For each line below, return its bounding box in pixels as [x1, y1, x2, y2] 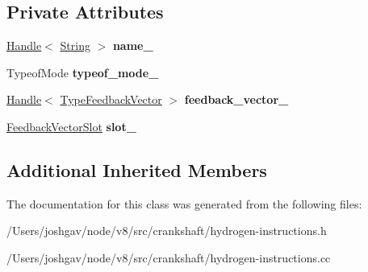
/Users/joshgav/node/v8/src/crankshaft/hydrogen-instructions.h [6, 222, 327, 239]
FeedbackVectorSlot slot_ [6, 117, 136, 134]
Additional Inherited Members [6, 157, 267, 182]
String [60, 37, 90, 54]
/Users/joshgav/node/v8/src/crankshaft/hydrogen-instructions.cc [6, 249, 331, 266]
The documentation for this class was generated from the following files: [6, 195, 362, 212]
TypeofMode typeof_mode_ [6, 64, 159, 80]
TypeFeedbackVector [60, 91, 162, 108]
